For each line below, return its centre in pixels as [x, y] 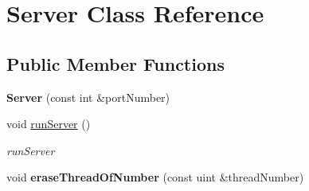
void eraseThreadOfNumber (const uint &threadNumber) [155, 177]
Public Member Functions [115, 63]
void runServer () [49, 124]
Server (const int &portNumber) [88, 97]
